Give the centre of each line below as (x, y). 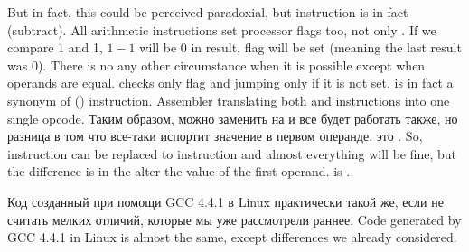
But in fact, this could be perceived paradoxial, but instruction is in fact (208, 12)
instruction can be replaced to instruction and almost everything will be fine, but (232, 153)
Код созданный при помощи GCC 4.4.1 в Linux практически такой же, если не (225, 201)
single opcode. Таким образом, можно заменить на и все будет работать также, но (233, 118)
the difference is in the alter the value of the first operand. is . (179, 171)
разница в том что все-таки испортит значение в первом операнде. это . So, (215, 136)
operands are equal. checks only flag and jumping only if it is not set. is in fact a (230, 83)
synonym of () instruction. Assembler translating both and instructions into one (229, 100)
